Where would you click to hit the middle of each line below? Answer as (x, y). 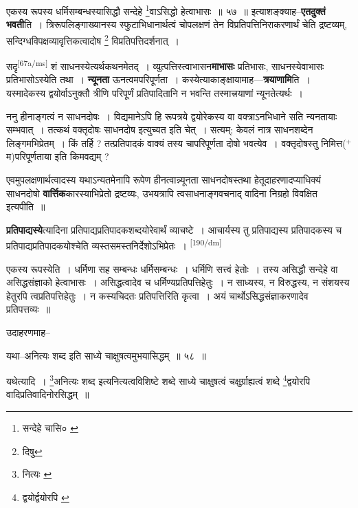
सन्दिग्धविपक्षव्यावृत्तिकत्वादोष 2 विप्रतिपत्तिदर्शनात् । (93, 39)
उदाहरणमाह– (28, 332)
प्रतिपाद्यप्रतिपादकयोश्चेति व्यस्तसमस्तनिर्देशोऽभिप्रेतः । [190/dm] (114, 244)
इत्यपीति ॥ (26, 207)
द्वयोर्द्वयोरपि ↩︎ (46, 497)
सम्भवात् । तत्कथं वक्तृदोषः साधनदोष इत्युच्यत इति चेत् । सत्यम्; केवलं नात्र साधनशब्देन (160, 130)
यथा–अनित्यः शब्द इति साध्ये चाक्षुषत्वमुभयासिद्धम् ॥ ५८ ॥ (106, 355)
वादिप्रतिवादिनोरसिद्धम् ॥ (48, 394)
